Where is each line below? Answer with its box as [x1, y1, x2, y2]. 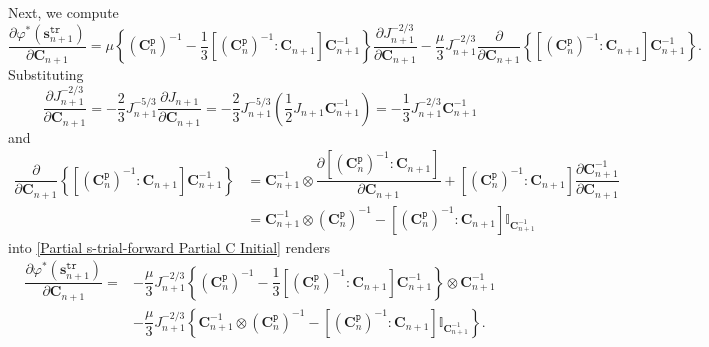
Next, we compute [8, 2, 119, 22]
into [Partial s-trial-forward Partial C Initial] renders [8, 236, 331, 257]
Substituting [8, 64, 84, 85]
